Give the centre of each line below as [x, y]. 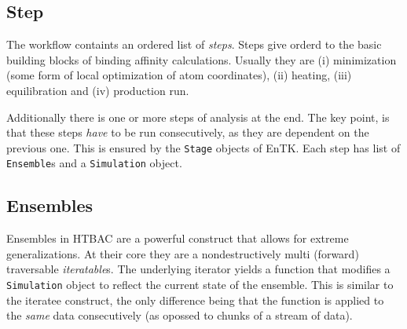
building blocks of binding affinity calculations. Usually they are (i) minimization [202, 59]
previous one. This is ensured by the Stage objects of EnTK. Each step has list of [203, 147]
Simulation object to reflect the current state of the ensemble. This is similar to [200, 285]
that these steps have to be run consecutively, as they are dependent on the [188, 132]
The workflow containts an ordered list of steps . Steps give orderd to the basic [194, 44]
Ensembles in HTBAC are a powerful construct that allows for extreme [178, 238]
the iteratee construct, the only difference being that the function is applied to [195, 300]
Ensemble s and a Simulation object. [94, 163]
